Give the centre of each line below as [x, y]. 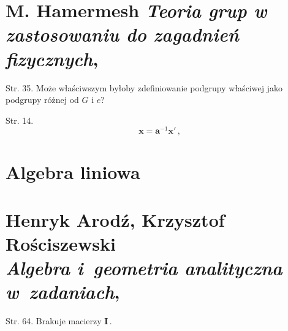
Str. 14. [20, 120]
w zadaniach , [63, 292]
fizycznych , [52, 58]
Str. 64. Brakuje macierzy [54, 321]
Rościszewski [61, 244]
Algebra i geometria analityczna [144, 268]
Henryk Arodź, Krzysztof [115, 219]
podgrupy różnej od [42, 100]
